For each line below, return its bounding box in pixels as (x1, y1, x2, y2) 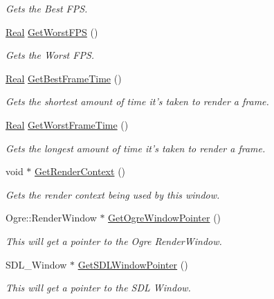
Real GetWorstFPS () (6, 24, 98, 39)
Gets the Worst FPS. (6, 48, 95, 62)
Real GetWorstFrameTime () (6, 117, 129, 132)
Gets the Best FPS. (6, 1, 88, 15)
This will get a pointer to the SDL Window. (6, 280, 191, 295)
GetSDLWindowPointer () (77, 257, 188, 271)
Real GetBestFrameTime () (6, 71, 122, 85)
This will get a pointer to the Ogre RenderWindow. (6, 233, 222, 248)
